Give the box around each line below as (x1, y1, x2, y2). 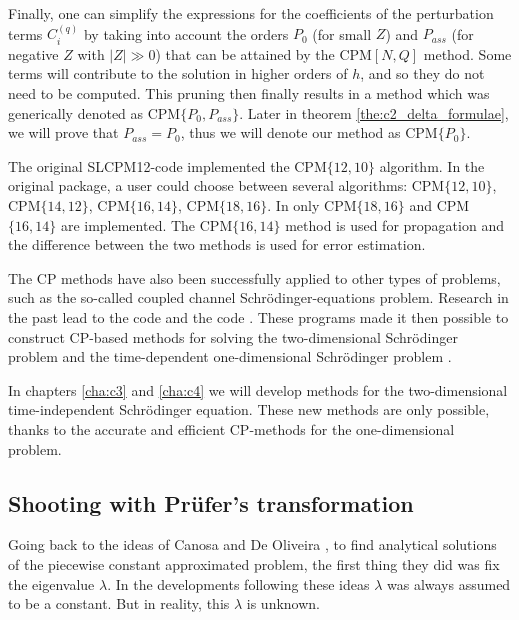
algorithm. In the (379, 155, 485, 176)
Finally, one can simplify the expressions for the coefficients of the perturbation (8, 3, 494, 23)
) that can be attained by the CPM (155, 43, 372, 64)
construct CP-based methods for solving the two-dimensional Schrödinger (8, 326, 458, 347)
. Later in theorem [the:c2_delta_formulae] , (239, 102, 509, 123)
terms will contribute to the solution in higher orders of (8, 63, 348, 84)
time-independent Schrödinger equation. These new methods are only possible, (8, 399, 490, 420)
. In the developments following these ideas (107, 573, 370, 594)
